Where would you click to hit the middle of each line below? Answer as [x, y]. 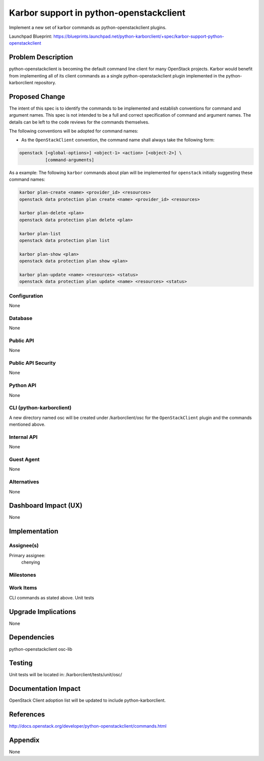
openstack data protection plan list [65, 240]
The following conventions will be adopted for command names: [74, 131]
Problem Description [41, 57]
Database [21, 318]
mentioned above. [27, 424]
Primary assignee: [27, 555]
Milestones [22, 575]
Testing [21, 663]
